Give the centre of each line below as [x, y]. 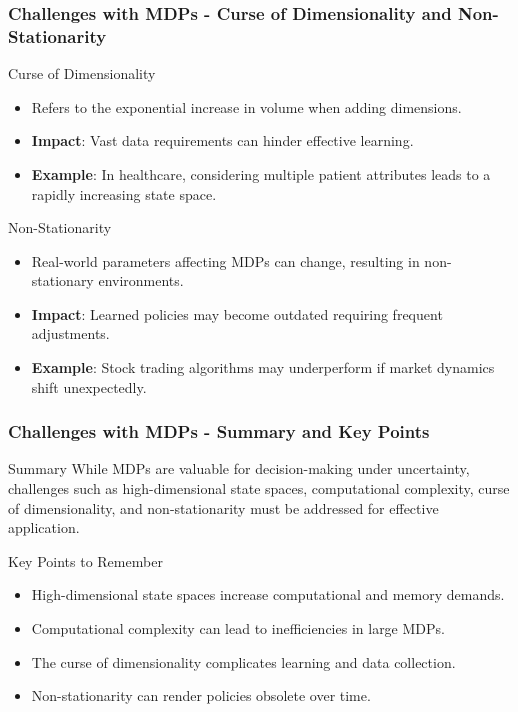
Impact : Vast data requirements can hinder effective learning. [222, 140]
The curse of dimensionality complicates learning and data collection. [243, 661]
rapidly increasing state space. [124, 193]
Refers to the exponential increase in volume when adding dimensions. [246, 106]
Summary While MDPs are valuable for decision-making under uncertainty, [239, 468]
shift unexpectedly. [89, 386]
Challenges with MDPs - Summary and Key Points [219, 431]
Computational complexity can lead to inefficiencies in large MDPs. [238, 628]
